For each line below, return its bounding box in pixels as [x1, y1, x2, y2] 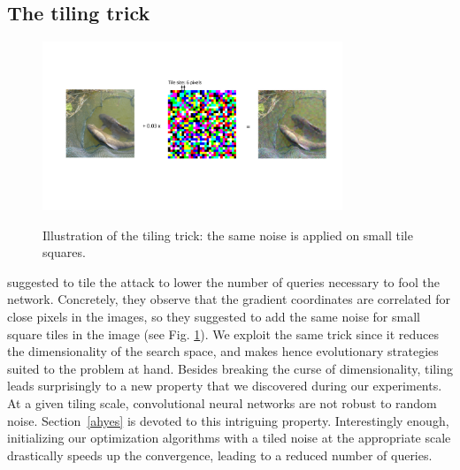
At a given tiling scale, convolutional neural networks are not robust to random [7, 393, 437, 412]
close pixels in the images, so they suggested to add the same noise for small [7, 307, 420, 325]
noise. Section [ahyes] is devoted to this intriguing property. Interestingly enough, [7, 411, 449, 429]
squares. [42, 243, 86, 262]
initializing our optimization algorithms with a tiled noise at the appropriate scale [7, 428, 451, 447]
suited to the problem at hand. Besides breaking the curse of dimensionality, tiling [7, 359, 453, 377]
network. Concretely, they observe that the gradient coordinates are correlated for [7, 290, 451, 308]
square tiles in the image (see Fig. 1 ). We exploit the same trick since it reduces [7, 324, 439, 343]
